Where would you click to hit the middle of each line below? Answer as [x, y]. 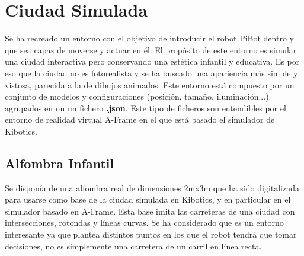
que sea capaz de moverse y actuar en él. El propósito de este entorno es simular [151, 49]
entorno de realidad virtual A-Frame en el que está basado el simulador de [140, 119]
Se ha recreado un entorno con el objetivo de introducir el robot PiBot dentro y [149, 38]
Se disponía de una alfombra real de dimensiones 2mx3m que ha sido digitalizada [152, 188]
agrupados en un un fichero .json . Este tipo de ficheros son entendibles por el [145, 108]
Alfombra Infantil [60, 163]
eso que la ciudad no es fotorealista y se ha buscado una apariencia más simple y [151, 73]
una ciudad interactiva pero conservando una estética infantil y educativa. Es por [152, 61]
